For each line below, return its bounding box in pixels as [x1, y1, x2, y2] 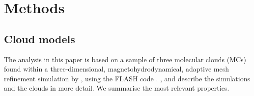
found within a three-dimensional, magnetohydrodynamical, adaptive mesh [4, 64, 229, 74]
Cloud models [4, 31, 75, 46]
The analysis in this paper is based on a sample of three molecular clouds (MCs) [4, 54, 247, 64]
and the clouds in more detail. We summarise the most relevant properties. [4, 83, 229, 93]
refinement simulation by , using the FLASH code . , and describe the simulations [4, 73, 250, 83]
